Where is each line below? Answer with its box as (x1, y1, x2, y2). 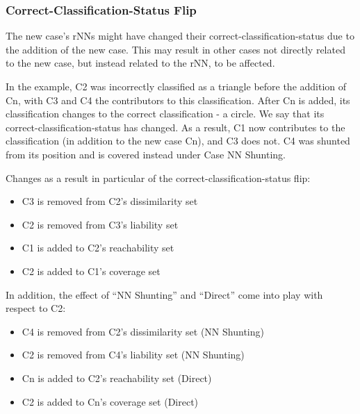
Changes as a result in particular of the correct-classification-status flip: (6, 170, 311, 185)
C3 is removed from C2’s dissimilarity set (22, 194, 198, 208)
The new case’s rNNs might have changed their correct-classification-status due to (6, 28, 354, 43)
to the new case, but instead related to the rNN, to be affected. (6, 56, 275, 70)
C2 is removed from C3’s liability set (22, 217, 179, 231)
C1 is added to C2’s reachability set (22, 240, 174, 255)
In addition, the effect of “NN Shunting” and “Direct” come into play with (6, 287, 323, 301)
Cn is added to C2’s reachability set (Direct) (22, 370, 212, 385)
